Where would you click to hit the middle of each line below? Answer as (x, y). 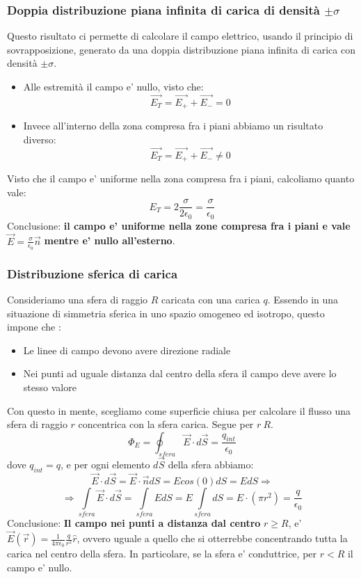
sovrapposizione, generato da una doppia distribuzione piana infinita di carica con (181, 49)
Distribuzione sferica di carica (93, 273)
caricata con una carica (211, 300)
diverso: (40, 139)
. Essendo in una (303, 300)
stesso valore (50, 387)
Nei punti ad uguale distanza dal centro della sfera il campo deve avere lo (180, 373)
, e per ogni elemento (105, 464)
